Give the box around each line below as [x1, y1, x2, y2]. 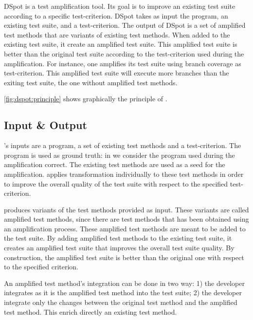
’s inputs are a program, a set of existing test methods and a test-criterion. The [4, 140, 241, 151]
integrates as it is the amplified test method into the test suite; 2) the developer [4, 287, 242, 298]
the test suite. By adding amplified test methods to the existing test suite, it [4, 233, 232, 243]
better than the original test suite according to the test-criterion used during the [4, 48, 244, 58]
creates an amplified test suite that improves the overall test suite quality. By [4, 243, 235, 253]
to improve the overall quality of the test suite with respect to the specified [4, 178, 228, 188]
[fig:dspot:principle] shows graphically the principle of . [4, 94, 167, 104]
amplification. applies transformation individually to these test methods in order [4, 169, 244, 179]
